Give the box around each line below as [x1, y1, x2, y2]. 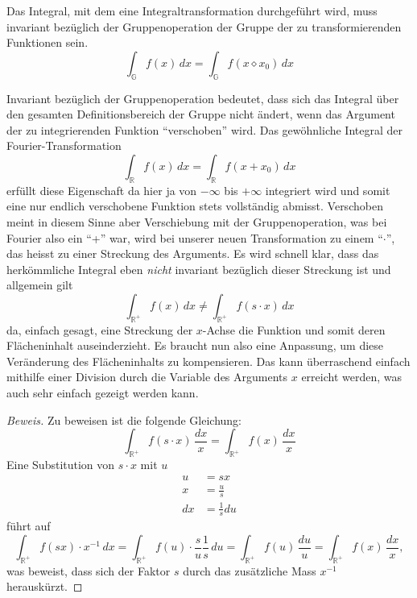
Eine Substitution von [6, 456, 115, 473]
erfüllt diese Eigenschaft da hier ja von [6, 181, 197, 198]
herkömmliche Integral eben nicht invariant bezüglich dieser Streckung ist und [6, 260, 391, 277]
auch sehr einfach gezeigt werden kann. [6, 384, 199, 401]
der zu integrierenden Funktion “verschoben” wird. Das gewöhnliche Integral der [6, 121, 403, 138]
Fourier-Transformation [6, 137, 122, 154]
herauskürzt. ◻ [6, 578, 83, 595]
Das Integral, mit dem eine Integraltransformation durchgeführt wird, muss [6, 2, 378, 19]
